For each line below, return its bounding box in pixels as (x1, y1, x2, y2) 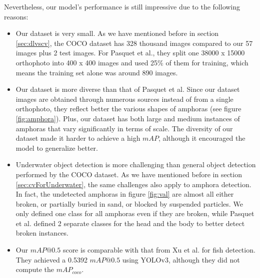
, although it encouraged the (158, 133, 245, 143)
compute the (15, 264, 54, 275)
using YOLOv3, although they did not (122, 254, 240, 265)
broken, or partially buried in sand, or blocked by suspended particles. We (15, 198, 243, 209)
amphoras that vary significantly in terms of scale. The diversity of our (15, 123, 233, 133)
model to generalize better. (15, 142, 98, 153)
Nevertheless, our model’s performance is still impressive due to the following (4, 1, 240, 11)
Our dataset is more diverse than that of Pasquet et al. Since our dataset (15, 84, 240, 94)
